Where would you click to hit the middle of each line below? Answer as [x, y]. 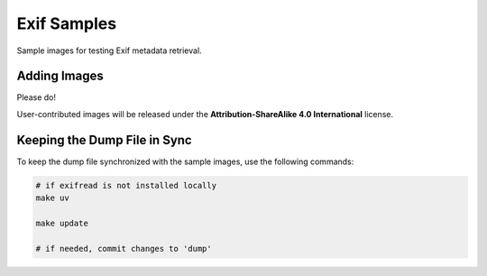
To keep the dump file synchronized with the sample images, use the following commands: [185, 161]
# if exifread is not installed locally [126, 185]
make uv [52, 198]
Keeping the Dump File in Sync [105, 140]
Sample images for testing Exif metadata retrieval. [109, 51]
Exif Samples [67, 23]
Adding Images [60, 76]
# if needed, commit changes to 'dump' [124, 248]
